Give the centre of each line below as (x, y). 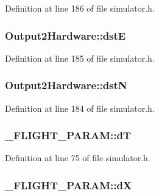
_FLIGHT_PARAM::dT (68, 135)
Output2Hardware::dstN (66, 85)
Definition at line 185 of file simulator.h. (80, 58)
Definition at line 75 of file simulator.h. (78, 158)
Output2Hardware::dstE (65, 35)
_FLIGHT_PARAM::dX (69, 185)
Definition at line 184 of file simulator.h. (80, 108)
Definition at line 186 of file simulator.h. (80, 8)
